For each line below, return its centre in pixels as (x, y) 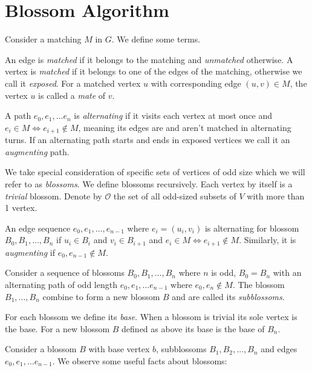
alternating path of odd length (61, 284)
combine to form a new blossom (101, 296)
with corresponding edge (196, 83)
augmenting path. (37, 151)
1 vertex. (21, 208)
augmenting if (30, 252)
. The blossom (258, 284)
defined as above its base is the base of (193, 328)
